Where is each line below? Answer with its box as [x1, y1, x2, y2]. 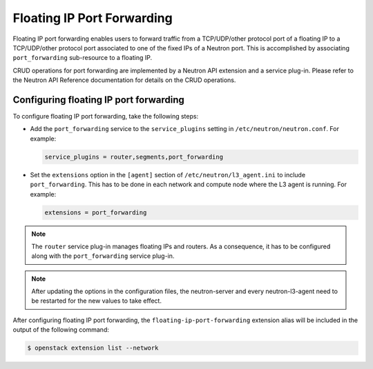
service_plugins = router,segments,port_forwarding [44, 152, 224, 161]
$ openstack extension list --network [27, 344, 159, 352]
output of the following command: [12, 326, 110, 334]
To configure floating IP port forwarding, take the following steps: [12, 112, 199, 121]
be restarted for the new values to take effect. [31, 297, 162, 305]
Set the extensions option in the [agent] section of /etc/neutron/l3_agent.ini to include [30, 170, 306, 179]
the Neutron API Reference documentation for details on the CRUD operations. [12, 76, 236, 84]
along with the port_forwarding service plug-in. [31, 252, 175, 260]
